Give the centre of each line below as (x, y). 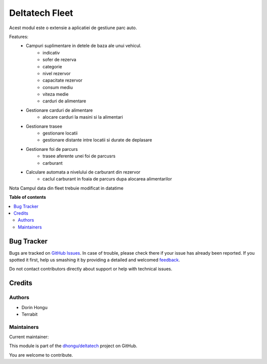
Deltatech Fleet (41, 13)
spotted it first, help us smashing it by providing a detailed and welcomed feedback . (95, 260)
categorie (52, 66)
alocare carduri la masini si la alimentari (83, 117)
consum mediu (58, 87)
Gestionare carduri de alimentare (59, 110)
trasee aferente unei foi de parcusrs (79, 156)
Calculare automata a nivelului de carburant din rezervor (83, 172)
